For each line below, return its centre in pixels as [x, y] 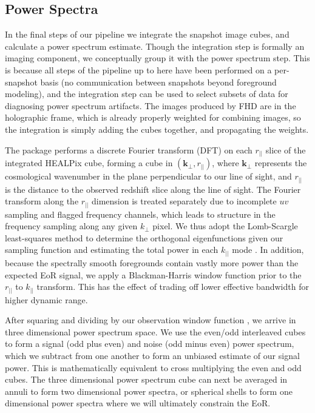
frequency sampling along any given [71, 226]
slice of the [286, 149]
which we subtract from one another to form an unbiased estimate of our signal [152, 356]
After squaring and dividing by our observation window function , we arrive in [151, 320]
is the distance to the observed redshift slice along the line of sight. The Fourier [153, 189]
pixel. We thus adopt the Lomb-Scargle [225, 226]
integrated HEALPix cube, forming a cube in [89, 163]
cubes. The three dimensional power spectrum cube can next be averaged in [146, 379]
